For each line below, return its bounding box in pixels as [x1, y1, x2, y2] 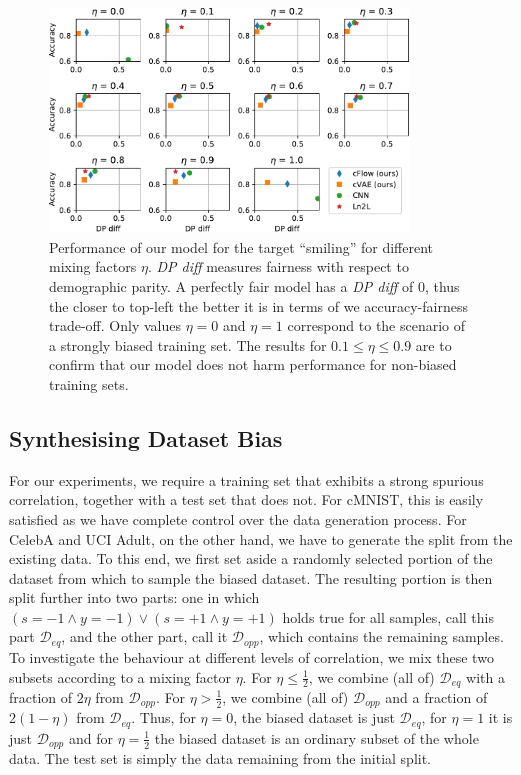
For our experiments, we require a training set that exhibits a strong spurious [9, 469, 484, 490]
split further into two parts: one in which [9, 587, 260, 608]
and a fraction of [385, 686, 488, 707]
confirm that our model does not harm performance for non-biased [49, 354, 457, 375]
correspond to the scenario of [287, 315, 466, 336]
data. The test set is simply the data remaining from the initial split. [9, 748, 432, 769]
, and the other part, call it [61, 626, 228, 647]
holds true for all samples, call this [282, 606, 494, 627]
